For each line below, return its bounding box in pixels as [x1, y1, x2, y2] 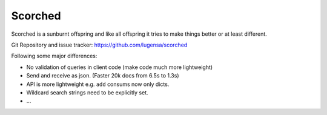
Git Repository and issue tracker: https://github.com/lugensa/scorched [11, 41, 188, 48]
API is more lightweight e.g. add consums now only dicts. [26, 80, 170, 88]
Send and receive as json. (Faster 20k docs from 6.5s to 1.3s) [26, 72, 179, 79]
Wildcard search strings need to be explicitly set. [26, 88, 148, 96]
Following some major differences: [11, 52, 97, 60]
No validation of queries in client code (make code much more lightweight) [26, 64, 213, 71]
